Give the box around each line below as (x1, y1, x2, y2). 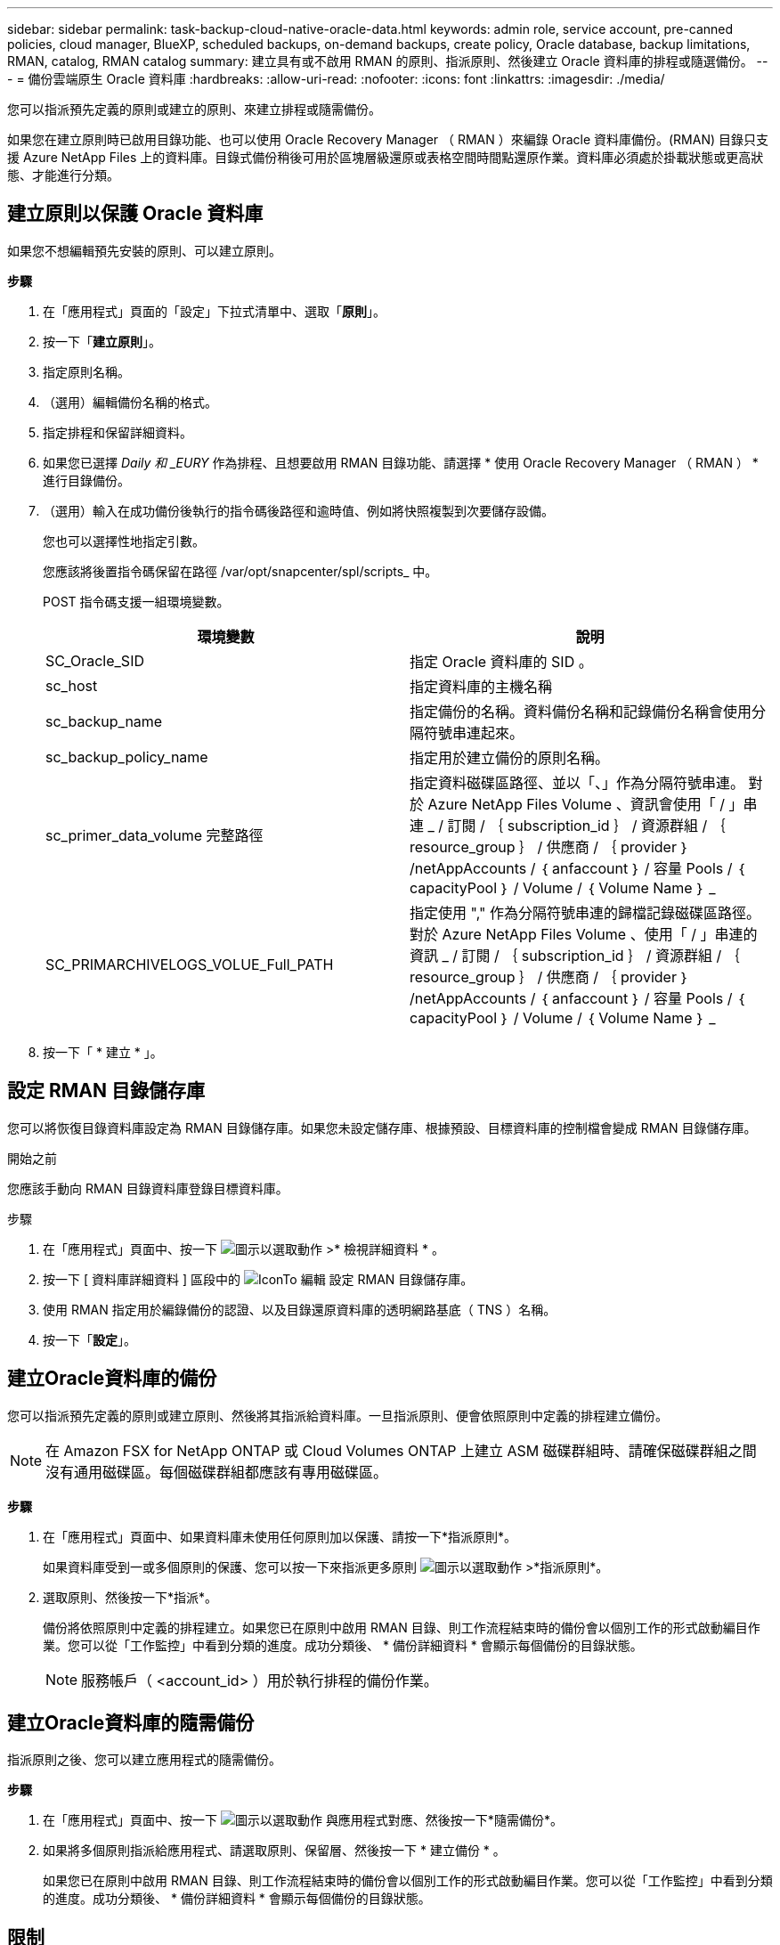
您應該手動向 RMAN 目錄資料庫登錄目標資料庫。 (7, 1180, 288, 1196)
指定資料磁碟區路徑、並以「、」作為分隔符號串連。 (410, 773, 745, 792)
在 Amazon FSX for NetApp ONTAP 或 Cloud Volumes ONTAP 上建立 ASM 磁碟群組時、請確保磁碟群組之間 (45, 1441, 757, 1460)
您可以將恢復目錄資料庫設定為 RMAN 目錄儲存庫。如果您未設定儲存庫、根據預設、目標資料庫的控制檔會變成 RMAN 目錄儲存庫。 (7, 1119, 757, 1135)
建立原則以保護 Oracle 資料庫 (7, 202, 264, 225)
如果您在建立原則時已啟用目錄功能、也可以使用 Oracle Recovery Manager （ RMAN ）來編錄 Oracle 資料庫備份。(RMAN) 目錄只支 (7, 132, 769, 147)
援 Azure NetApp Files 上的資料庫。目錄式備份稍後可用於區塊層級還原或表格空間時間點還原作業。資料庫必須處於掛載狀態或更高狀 (7, 150, 764, 165)
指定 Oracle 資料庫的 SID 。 (410, 652, 593, 671)
